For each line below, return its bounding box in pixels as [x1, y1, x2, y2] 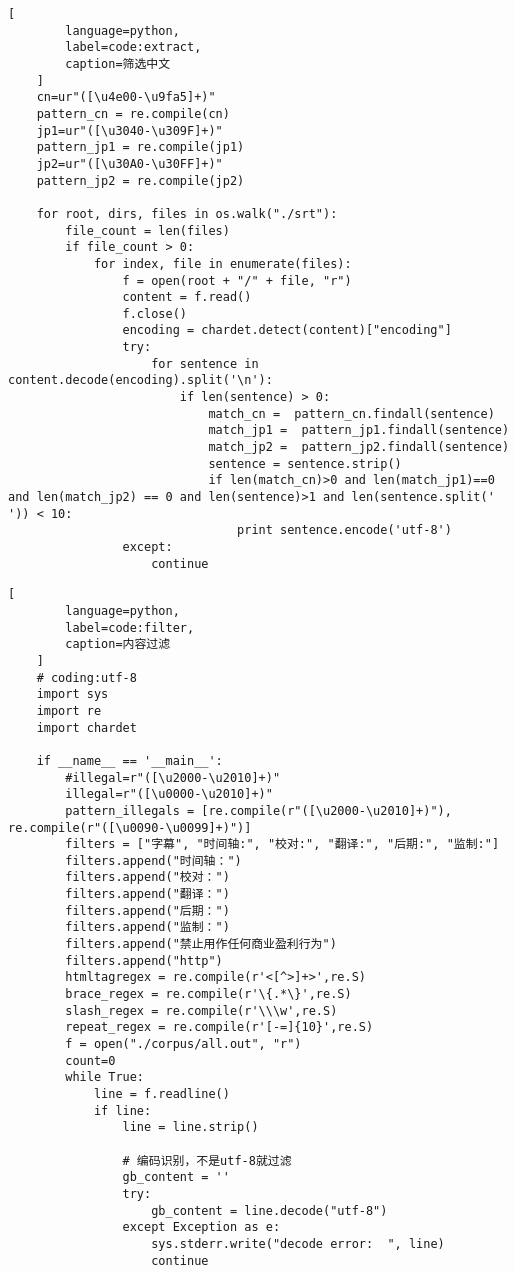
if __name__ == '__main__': [36, 753, 223, 768]
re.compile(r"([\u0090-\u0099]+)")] [8, 820, 252, 835]
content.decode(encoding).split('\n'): [8, 373, 273, 388]
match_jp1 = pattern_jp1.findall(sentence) [208, 423, 510, 438]
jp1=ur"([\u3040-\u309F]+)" [36, 123, 223, 138]
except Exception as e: [122, 1220, 281, 1235]
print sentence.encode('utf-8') [237, 523, 452, 538]
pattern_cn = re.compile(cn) [36, 106, 230, 121]
